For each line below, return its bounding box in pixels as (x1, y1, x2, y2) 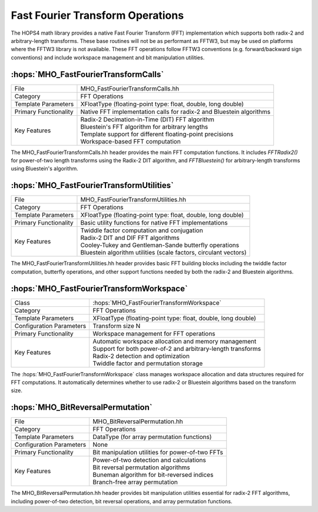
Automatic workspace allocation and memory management (92, 337, 257, 345)
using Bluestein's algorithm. (11, 165, 79, 172)
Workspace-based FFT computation (80, 137, 181, 145)
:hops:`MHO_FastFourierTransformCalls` (11, 69, 164, 79)
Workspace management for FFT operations (92, 329, 216, 337)
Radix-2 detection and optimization (92, 352, 190, 360)
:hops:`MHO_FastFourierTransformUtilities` (11, 180, 174, 190)
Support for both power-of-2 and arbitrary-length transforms (92, 344, 261, 353)
